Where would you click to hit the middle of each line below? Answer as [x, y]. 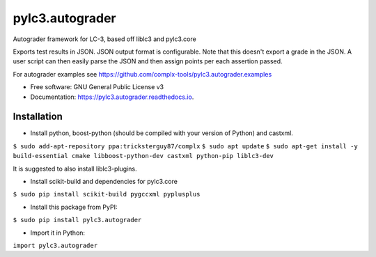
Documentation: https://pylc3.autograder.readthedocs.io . [112, 97]
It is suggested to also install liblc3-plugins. [75, 169]
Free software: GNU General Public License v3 [97, 87]
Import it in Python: [58, 233]
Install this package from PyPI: [74, 207]
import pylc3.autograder [55, 245]
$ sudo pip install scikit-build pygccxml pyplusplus [107, 194]
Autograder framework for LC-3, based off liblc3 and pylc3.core [104, 39]
